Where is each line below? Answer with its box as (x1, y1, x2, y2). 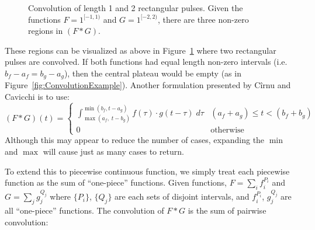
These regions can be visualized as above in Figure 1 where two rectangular (5, 44, 276, 56)
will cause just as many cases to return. (43, 145, 184, 158)
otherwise (210, 126, 244, 135)
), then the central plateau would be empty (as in (64, 67, 241, 79)
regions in (28, 25, 63, 37)
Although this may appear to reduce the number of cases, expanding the (5, 134, 265, 146)
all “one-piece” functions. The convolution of (5, 204, 164, 217)
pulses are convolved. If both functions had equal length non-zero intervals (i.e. (5, 55, 288, 68)
